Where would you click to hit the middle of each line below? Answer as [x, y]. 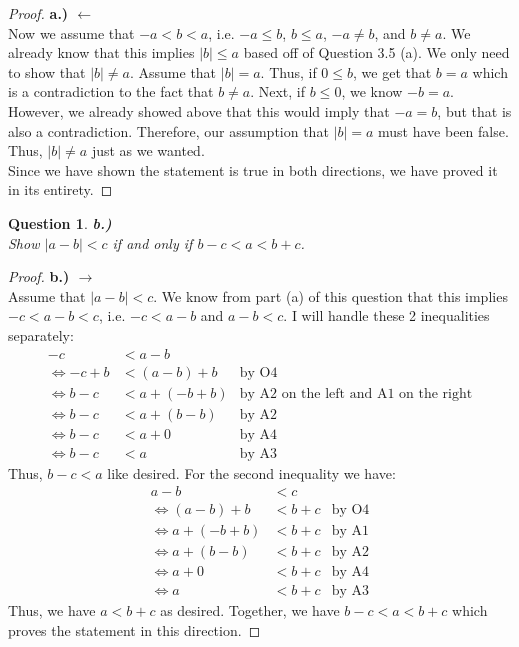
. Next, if [278, 91]
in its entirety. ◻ [60, 189]
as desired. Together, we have [250, 610]
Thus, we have [52, 610]
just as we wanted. [148, 150]
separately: [41, 334]
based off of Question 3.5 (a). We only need [376, 52]
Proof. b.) [39, 276]
